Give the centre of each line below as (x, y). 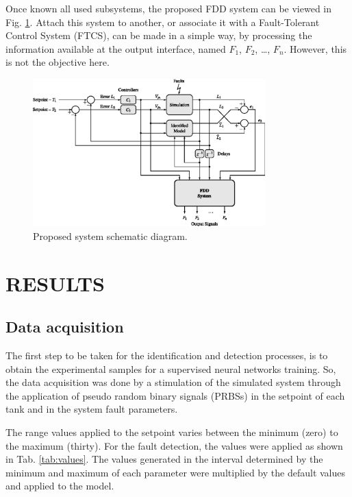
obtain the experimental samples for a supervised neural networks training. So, (171, 368)
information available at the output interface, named (116, 48)
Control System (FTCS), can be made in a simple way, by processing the (159, 35)
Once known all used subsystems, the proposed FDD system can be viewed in (169, 8)
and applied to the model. (60, 486)
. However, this (315, 48)
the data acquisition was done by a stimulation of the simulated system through (173, 382)
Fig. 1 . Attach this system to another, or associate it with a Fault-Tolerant (163, 22)
